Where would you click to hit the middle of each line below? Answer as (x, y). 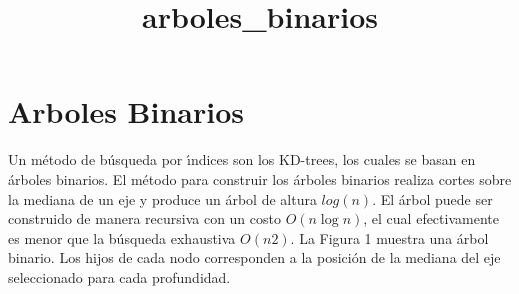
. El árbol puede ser (432, 198)
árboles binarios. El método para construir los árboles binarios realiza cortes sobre (260, 178)
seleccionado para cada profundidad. (119, 276)
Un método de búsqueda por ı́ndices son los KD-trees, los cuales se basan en (242, 159)
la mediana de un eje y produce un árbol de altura (162, 198)
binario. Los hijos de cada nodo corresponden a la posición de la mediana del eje (254, 257)
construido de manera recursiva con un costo (144, 218)
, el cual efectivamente (431, 218)
